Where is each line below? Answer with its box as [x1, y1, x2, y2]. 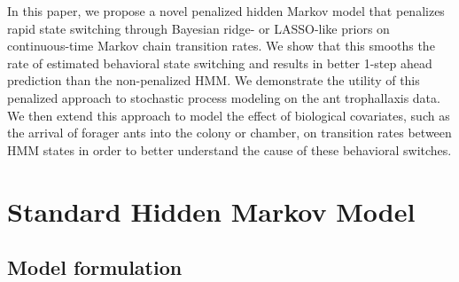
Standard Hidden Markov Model [7, 192, 416, 229]
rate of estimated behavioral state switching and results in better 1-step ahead [7, 53, 432, 72]
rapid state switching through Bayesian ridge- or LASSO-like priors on [7, 19, 390, 37]
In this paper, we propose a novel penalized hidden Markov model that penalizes [7, 2, 445, 20]
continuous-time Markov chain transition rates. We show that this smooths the [7, 36, 435, 55]
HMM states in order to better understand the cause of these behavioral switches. [7, 140, 452, 159]
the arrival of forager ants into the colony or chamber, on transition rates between [7, 123, 452, 142]
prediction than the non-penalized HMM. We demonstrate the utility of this [7, 71, 420, 90]
